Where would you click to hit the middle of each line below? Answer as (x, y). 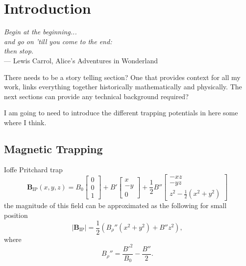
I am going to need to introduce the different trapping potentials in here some (121, 113)
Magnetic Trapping (53, 148)
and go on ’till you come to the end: (58, 41)
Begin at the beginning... (40, 32)
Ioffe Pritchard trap (33, 169)
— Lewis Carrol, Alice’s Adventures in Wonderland (81, 60)
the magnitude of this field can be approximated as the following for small (115, 205)
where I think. (25, 122)
